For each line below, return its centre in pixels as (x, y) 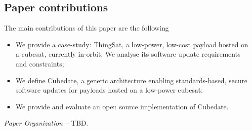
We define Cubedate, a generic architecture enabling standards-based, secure (131, 80)
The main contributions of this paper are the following (86, 28)
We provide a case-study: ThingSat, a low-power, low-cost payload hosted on (132, 44)
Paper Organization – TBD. (46, 123)
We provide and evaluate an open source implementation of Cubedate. (122, 106)
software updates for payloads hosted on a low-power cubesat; (109, 90)
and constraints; (40, 63)
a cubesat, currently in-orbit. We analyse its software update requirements (128, 54)
